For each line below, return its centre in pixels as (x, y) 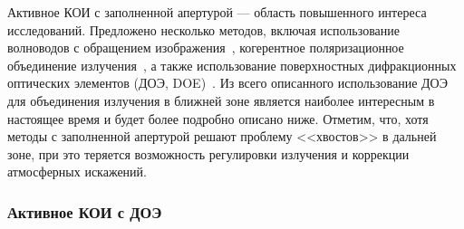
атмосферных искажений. (77, 172)
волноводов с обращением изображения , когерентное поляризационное (206, 48)
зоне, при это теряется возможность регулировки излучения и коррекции (208, 153)
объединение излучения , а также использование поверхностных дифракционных (232, 65)
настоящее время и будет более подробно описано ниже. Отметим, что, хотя (218, 118)
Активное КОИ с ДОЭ (85, 211)
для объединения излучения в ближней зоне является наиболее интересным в (221, 100)
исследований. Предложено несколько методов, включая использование (204, 29)
